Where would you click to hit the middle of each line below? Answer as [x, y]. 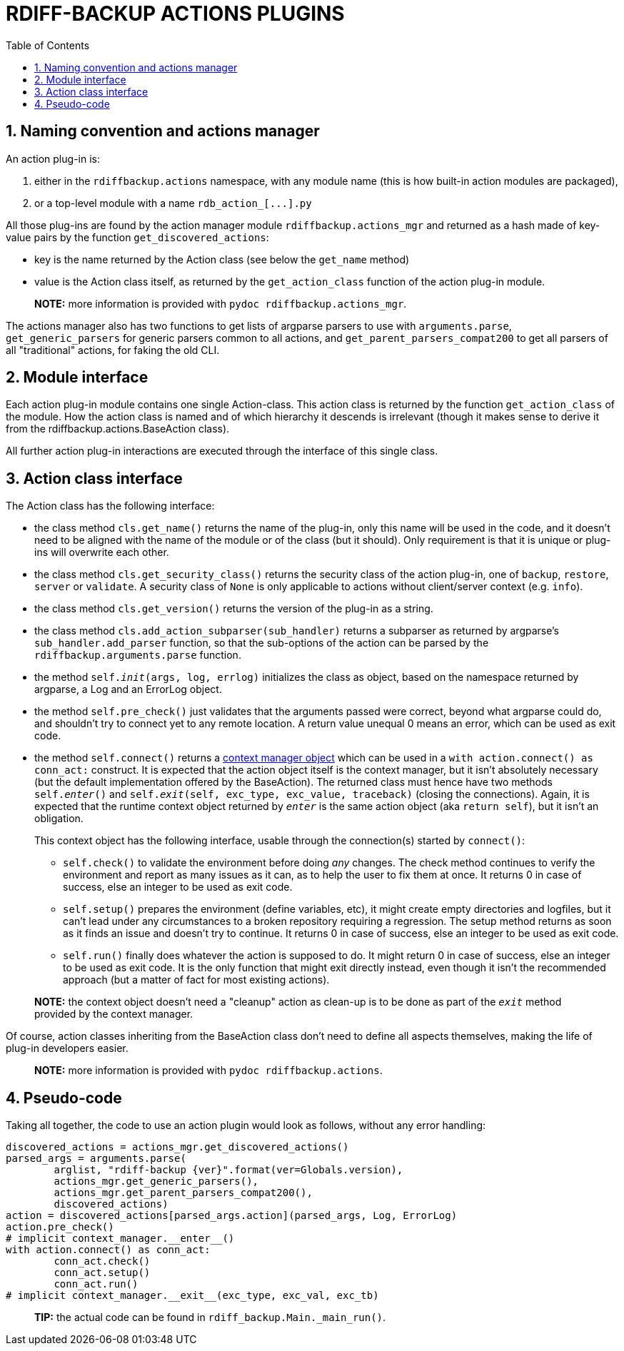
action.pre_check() [60, 1227]
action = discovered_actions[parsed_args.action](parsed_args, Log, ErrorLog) [232, 1216]
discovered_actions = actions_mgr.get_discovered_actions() [177, 1147]
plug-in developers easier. [67, 1048]
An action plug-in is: [53, 158]
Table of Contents [48, 45]
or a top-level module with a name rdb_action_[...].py [173, 203]
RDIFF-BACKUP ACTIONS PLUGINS [175, 14]
